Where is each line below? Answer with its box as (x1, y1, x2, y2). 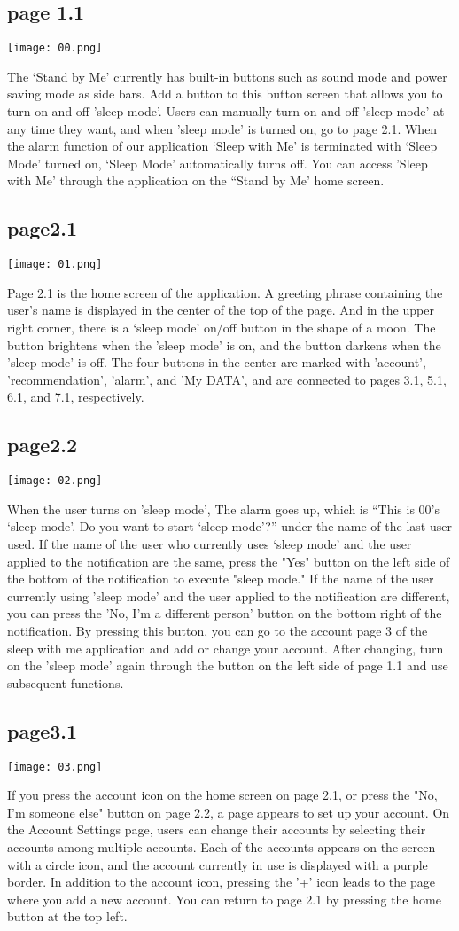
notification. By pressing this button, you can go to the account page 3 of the (7, 622, 428, 640)
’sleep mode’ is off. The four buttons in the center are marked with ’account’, (7, 353, 426, 372)
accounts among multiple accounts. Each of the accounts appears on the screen (7, 838, 436, 857)
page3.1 (7, 716, 78, 744)
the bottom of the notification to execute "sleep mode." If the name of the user (7, 569, 434, 588)
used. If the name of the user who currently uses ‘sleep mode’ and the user (7, 535, 412, 553)
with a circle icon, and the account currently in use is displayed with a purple (7, 855, 428, 873)
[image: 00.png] (7, 42, 103, 55)
